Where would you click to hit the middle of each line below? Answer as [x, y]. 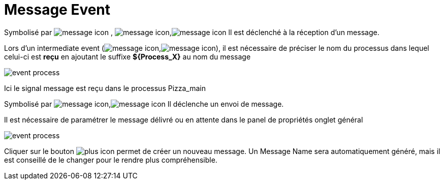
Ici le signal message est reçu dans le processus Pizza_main [105, 88]
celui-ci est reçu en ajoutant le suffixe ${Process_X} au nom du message [128, 56]
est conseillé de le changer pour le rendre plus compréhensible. [111, 160]
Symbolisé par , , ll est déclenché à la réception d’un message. [192, 32]
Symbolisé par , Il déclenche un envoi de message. [144, 104]
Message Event [57, 10]
